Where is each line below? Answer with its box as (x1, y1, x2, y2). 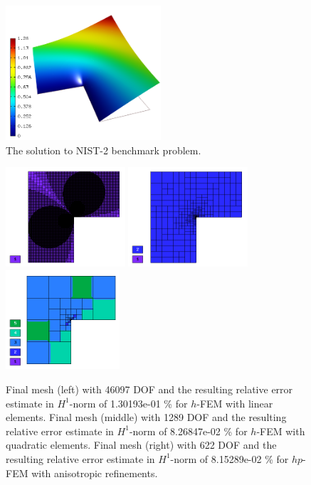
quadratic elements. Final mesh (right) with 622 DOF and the (6, 437, 277, 452)
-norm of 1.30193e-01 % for (69, 395, 188, 410)
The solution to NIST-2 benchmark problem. (6, 142, 201, 157)
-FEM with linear (196, 395, 273, 410)
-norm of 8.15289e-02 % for (170, 451, 289, 466)
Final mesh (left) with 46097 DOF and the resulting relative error (6, 382, 293, 396)
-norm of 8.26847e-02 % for (129, 423, 248, 438)
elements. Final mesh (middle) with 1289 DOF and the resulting (6, 410, 287, 425)
